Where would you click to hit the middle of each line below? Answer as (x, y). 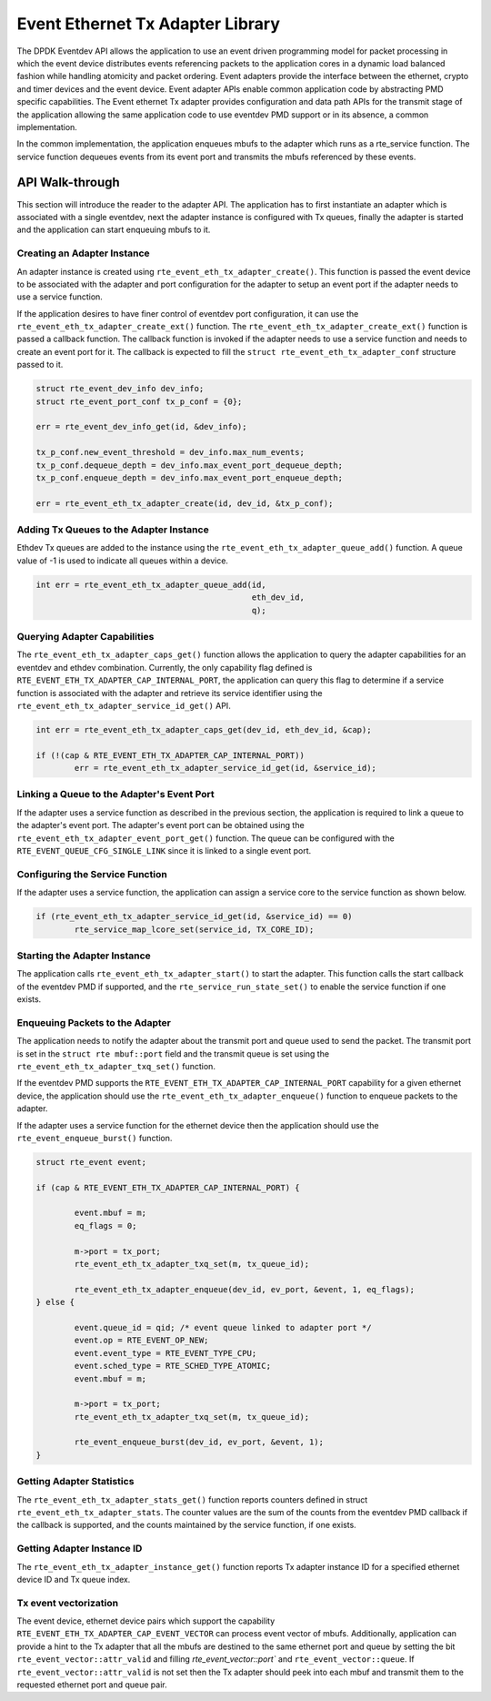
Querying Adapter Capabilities (85, 636)
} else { (55, 1302)
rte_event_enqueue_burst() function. (95, 1138)
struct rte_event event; (91, 1162)
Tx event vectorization (67, 1603)
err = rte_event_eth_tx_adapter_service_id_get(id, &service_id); (225, 768)
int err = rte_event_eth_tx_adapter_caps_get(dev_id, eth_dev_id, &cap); (204, 729)
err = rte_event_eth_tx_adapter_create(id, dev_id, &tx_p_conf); (185, 503)
